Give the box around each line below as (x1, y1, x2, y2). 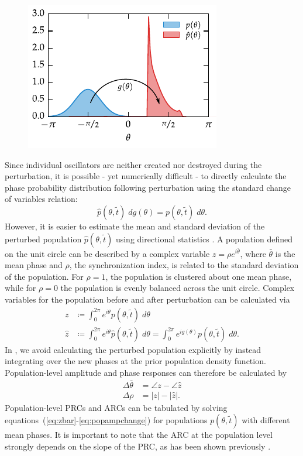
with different (242, 414, 290, 426)
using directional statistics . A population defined (115, 232, 293, 245)
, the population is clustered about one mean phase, (105, 270, 292, 282)
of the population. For (5, 270, 84, 282)
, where (240, 247, 266, 259)
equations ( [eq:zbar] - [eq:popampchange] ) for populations (5, 414, 208, 426)
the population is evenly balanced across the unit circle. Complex (60, 282, 295, 294)
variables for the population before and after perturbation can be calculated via (5, 293, 290, 305)
